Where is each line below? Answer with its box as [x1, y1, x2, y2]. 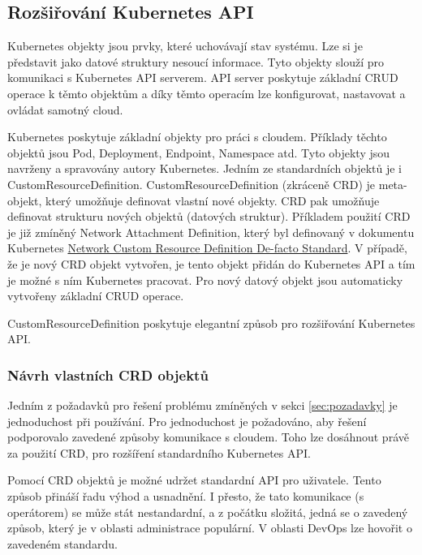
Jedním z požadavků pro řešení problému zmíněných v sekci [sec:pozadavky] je [7, 397, 398, 414]
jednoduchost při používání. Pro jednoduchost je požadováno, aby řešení [7, 412, 367, 429]
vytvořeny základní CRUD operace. [7, 287, 184, 304]
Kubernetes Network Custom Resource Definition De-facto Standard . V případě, [7, 239, 407, 256]
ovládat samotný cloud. [7, 101, 123, 118]
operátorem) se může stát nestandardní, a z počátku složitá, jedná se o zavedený [7, 503, 408, 520]
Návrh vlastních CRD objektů [7, 364, 209, 385]
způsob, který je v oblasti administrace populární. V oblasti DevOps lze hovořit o [7, 519, 412, 536]
